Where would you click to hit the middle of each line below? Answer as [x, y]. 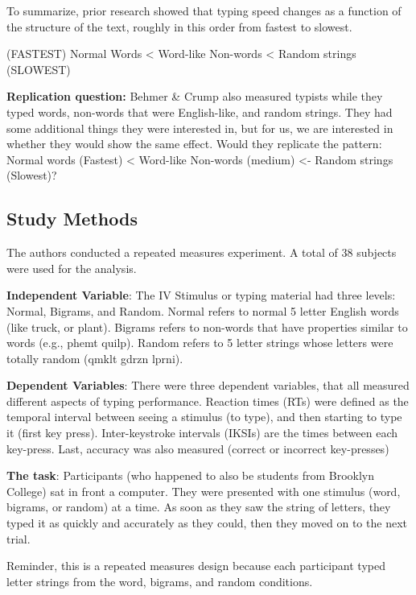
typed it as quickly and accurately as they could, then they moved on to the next [207, 523]
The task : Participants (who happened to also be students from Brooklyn [191, 475]
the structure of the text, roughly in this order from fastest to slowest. [179, 26]
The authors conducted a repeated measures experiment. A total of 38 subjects [202, 252]
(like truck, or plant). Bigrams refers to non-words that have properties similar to [207, 326]
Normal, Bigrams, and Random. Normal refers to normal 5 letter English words [203, 310]
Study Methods [72, 219]
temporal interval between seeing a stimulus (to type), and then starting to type [204, 417]
